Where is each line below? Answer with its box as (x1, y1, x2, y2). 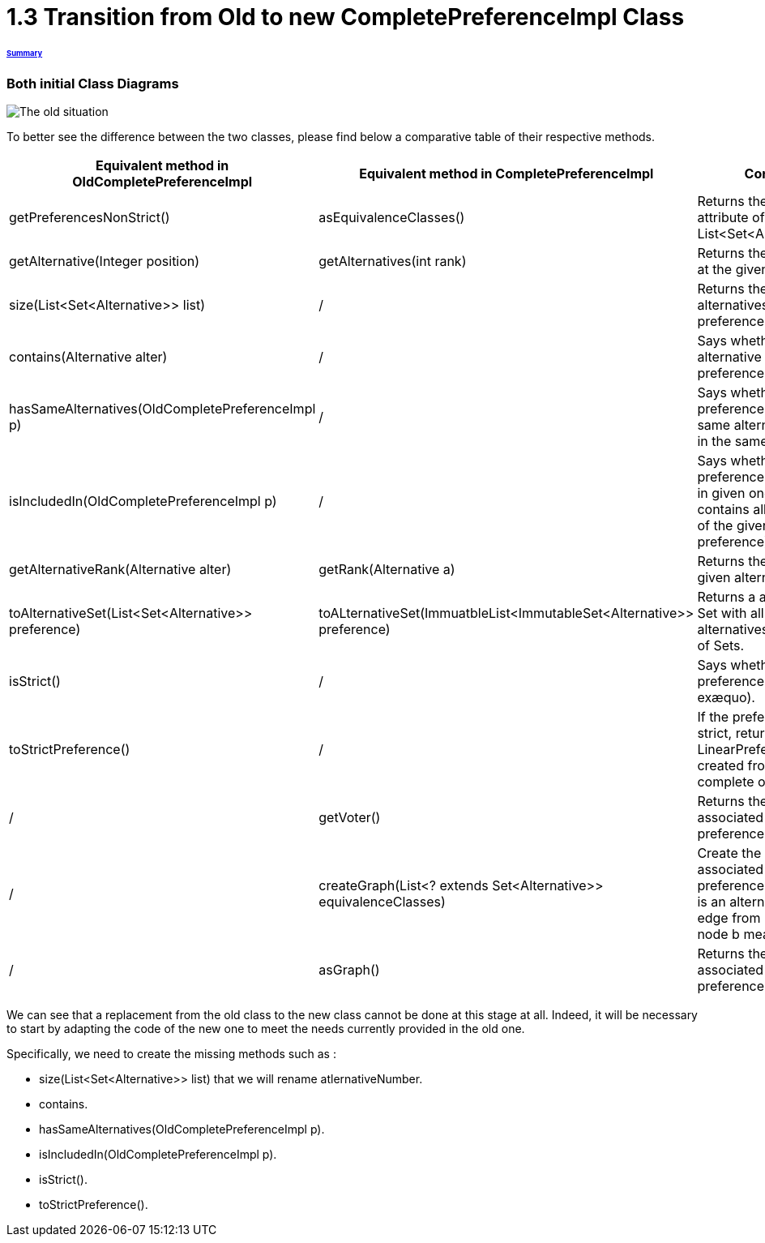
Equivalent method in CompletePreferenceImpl (359, 165, 654, 182)
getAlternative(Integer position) (9, 253, 200, 270)
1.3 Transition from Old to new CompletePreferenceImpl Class (6, 3, 685, 31)
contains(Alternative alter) (9, 349, 168, 366)
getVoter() (318, 809, 381, 826)
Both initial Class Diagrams (6, 75, 179, 92)
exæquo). (697, 689, 755, 706)
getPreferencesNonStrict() (9, 209, 170, 226)
